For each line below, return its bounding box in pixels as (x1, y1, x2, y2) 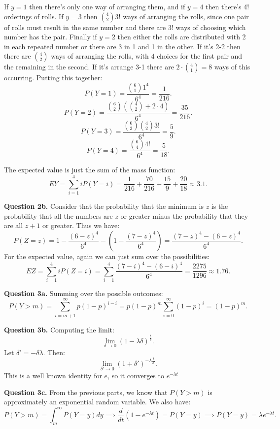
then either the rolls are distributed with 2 (117, 32, 246, 42)
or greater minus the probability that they (120, 210, 248, 221)
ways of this (214, 62, 250, 72)
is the (211, 201, 228, 211)
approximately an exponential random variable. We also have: (4, 396, 191, 407)
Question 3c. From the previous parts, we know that (4, 387, 168, 397)
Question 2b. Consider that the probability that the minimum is (4, 201, 204, 211)
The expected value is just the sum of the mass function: (4, 165, 175, 175)
